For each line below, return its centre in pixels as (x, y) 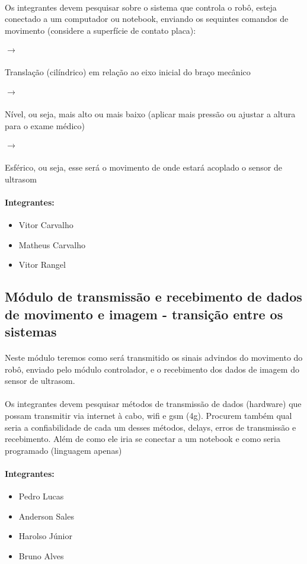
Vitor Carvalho (46, 225)
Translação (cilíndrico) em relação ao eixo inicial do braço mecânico (128, 72)
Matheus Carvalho (52, 244)
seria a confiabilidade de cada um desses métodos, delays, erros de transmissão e (151, 427)
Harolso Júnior (45, 536)
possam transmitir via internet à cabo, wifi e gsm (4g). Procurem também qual (148, 415)
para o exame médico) (45, 125)
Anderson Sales (46, 516)
